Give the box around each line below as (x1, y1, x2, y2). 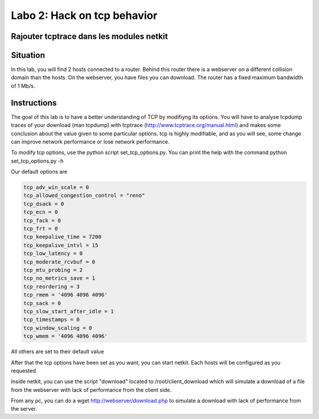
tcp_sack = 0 (23, 300, 61, 307)
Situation (11, 50, 45, 60)
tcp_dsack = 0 (23, 200, 64, 207)
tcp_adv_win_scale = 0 (23, 184, 89, 191)
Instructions (11, 98, 57, 108)
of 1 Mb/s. (11, 82, 35, 89)
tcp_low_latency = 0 (23, 250, 83, 257)
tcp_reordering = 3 (23, 283, 80, 290)
